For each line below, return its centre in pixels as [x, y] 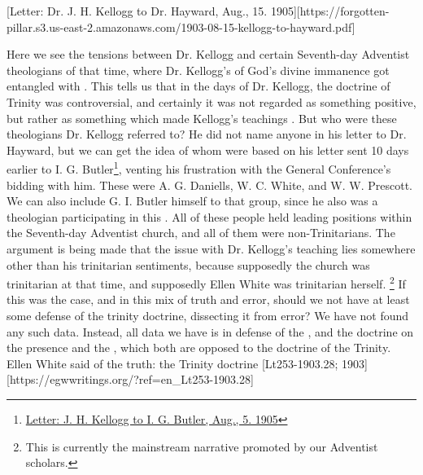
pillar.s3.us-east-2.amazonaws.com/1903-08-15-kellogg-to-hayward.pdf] [181, 26]
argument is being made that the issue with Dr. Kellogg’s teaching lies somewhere [211, 248]
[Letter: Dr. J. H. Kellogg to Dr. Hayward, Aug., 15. [137, 11]
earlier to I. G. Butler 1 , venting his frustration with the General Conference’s [199, 167]
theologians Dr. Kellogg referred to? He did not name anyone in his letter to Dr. [207, 134]
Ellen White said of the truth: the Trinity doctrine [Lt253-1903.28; [172, 363]
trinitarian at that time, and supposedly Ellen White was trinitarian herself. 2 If [206, 282]
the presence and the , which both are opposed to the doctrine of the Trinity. [199, 347]
